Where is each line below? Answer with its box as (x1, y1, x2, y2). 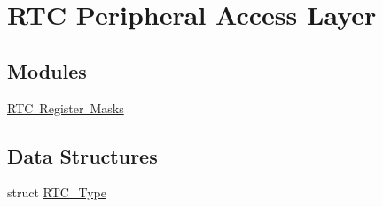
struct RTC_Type (7, 183, 106, 202)
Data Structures (7, 142, 158, 169)
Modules (7, 57, 87, 84)
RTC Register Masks (7, 98, 124, 117)
